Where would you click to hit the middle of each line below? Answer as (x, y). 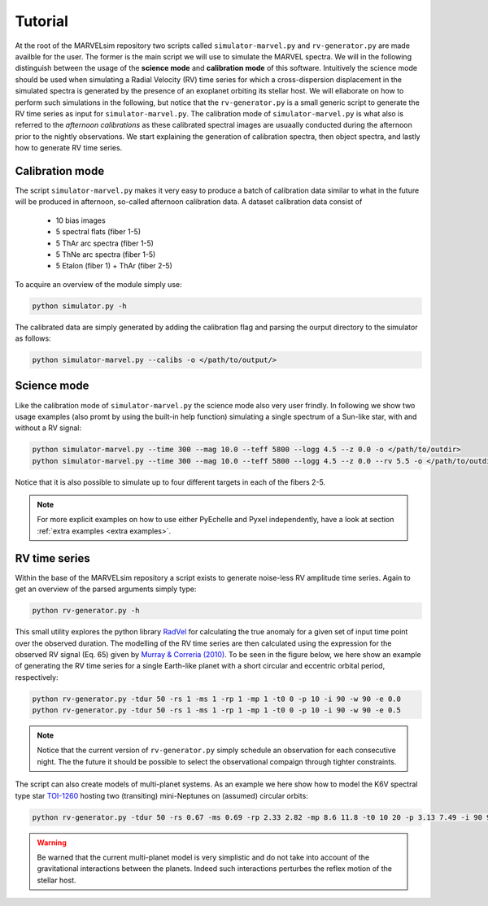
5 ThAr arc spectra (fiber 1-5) (105, 243)
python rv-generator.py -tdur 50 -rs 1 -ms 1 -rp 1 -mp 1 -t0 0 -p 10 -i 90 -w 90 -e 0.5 (217, 710)
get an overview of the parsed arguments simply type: (106, 589)
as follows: (33, 338)
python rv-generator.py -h (86, 611)
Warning (52, 843)
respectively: (37, 677)
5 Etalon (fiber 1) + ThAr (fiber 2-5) (114, 266)
